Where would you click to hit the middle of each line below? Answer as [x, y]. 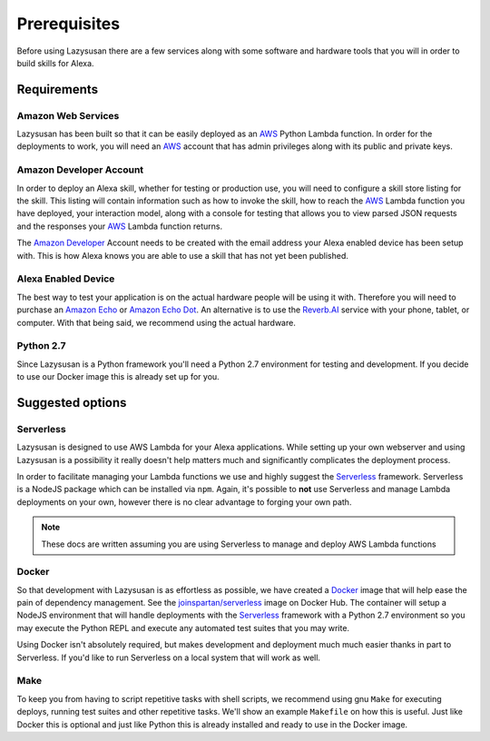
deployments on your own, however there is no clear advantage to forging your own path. [184, 502]
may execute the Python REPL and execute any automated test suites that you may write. [183, 627]
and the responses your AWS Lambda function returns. [119, 226]
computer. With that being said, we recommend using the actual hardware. [157, 322]
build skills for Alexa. [55, 63]
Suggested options [72, 403]
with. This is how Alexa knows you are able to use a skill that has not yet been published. [183, 255]
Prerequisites [69, 24]
